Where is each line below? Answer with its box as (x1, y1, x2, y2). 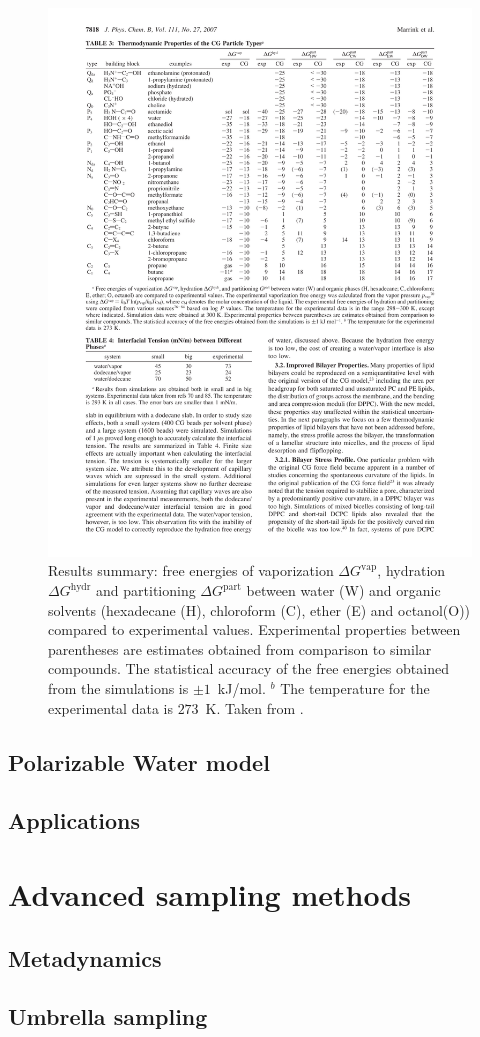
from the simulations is (48, 678, 189, 699)
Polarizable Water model (8, 746, 270, 777)
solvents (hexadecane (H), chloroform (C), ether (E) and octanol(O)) (48, 599, 471, 620)
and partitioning (96, 580, 196, 601)
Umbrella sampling (8, 1001, 208, 1032)
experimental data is (48, 697, 173, 718)
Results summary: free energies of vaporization (48, 560, 334, 581)
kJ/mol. (217, 678, 266, 699)
